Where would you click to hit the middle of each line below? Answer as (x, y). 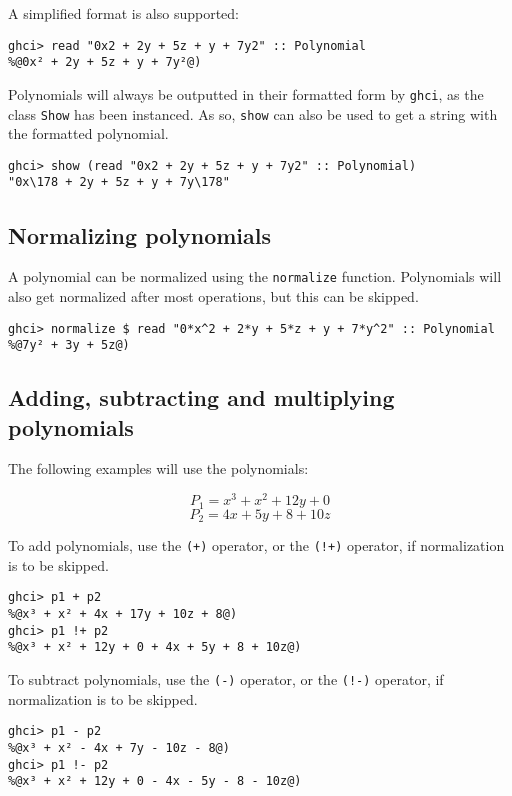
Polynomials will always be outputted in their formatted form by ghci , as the (246, 93)
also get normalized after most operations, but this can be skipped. (213, 295)
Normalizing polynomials (140, 234)
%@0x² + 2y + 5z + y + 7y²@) (105, 62)
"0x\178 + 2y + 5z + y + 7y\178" (119, 182)
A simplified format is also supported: (124, 13)
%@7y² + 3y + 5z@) (69, 345)
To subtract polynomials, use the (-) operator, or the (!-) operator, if (226, 678)
